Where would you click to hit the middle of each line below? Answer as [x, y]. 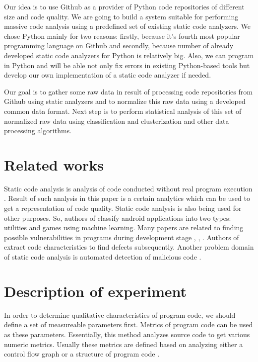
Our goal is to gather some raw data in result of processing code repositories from [128, 91]
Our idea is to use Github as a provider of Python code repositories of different [124, 6]
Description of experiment [95, 291]
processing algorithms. [38, 131]
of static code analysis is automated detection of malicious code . [103, 257]
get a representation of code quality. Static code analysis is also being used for [123, 208]
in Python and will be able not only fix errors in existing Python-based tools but [127, 65]
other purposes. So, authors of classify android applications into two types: [118, 218]
